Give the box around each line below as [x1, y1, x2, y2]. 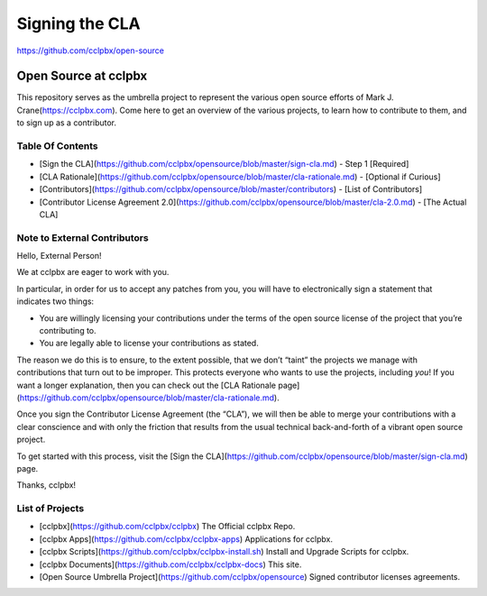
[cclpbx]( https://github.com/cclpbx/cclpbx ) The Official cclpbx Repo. [39, 521, 296, 532]
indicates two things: [16, 296, 95, 307]
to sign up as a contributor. [16, 117, 117, 128]
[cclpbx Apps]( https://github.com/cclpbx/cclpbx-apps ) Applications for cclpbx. [39, 533, 334, 545]
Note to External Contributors [16, 231, 149, 243]
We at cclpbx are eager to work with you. [16, 267, 170, 278]
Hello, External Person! [16, 251, 102, 261]
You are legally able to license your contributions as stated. [39, 338, 259, 349]
